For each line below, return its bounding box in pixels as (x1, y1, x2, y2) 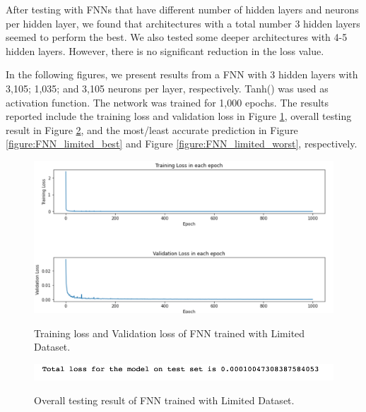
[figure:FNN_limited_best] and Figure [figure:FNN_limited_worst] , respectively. (6, 136, 358, 151)
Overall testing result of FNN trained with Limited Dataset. (34, 393, 295, 407)
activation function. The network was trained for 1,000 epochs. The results (6, 95, 329, 109)
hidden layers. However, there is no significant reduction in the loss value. (6, 43, 324, 58)
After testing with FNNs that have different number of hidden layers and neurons (6, 2, 359, 16)
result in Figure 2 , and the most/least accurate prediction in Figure (6, 122, 298, 137)
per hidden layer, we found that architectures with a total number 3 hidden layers (6, 16, 360, 30)
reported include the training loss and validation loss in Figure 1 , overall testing (6, 109, 352, 123)
